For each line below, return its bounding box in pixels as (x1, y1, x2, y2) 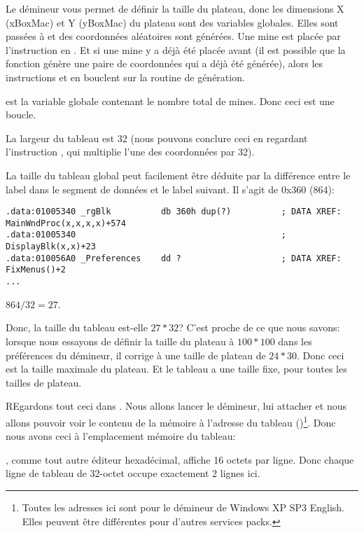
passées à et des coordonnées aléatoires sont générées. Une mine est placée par (6, 29, 341, 43)
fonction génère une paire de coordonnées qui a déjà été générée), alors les (6, 56, 323, 71)
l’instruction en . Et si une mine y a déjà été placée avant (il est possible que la (6, 42, 346, 57)
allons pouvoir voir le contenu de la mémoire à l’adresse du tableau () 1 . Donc (6, 413, 336, 429)
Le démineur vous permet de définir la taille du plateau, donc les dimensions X (6, 1, 344, 15)
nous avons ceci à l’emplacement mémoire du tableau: (6, 429, 236, 443)
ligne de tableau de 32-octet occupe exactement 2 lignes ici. (6, 466, 260, 480)
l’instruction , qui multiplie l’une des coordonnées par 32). (6, 144, 255, 159)
